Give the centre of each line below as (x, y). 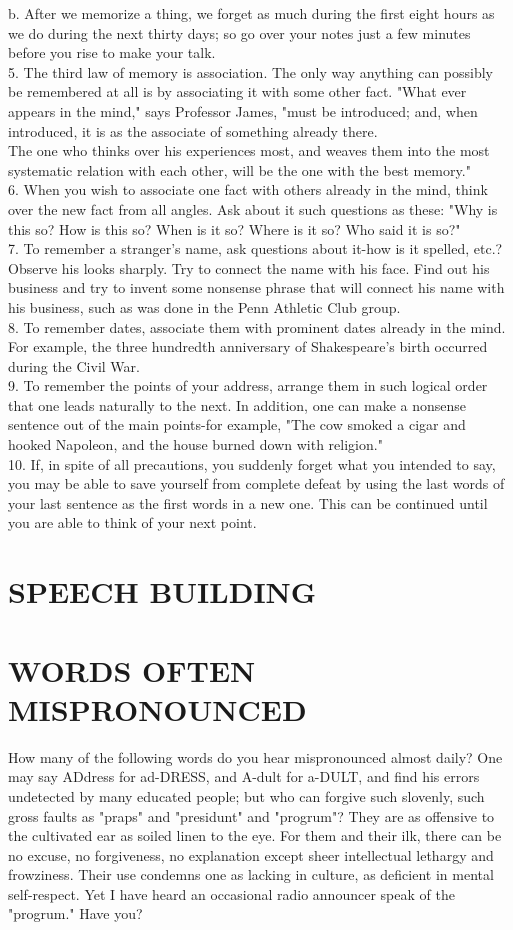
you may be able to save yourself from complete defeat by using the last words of (256, 483)
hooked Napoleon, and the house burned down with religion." (195, 444)
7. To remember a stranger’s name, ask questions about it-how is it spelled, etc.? (255, 248)
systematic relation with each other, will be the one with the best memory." (239, 169)
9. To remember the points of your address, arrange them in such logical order (248, 385)
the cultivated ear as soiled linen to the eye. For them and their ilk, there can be (255, 835)
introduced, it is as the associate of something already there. (193, 130)
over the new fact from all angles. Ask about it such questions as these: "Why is (253, 208)
